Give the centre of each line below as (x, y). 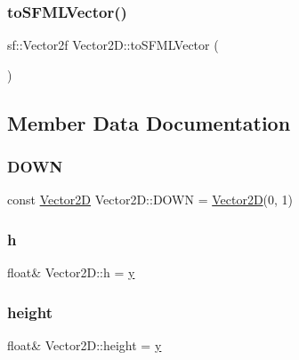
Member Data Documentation (149, 122)
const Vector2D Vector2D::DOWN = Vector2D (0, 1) (150, 200)
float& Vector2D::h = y (71, 272)
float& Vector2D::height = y (85, 345)
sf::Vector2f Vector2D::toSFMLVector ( (113, 45)
